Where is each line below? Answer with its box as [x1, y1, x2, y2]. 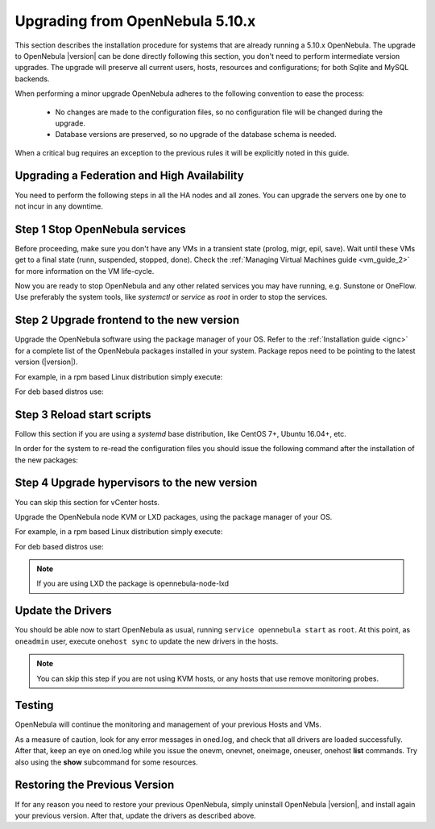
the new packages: [14, 455, 78, 465]
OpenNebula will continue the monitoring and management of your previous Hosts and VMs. [14, 719, 321, 729]
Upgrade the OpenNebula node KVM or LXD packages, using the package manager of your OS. [14, 512, 333, 521]
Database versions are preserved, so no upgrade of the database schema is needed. [55, 130, 338, 139]
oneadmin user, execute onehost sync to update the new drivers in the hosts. [14, 636, 279, 646]
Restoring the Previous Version [14, 778, 175, 792]
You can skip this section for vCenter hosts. [14, 497, 160, 507]
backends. [14, 73, 50, 84]
